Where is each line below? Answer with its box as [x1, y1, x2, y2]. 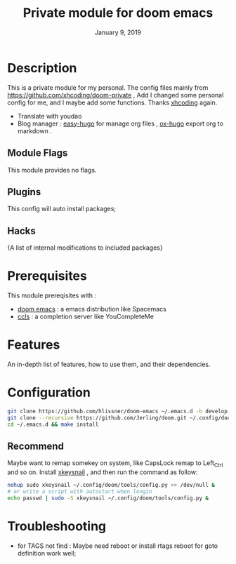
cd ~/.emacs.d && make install [7, 421, 99, 428]
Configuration [7, 384, 91, 401]
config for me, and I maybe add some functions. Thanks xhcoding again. [7, 98, 218, 107]
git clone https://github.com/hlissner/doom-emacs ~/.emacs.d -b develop [7, 408, 228, 415]
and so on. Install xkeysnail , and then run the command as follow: [7, 468, 198, 476]
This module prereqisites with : [7, 291, 97, 300]
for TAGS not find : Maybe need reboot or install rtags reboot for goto [17, 542, 218, 550]
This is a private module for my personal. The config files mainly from [7, 83, 209, 92]
